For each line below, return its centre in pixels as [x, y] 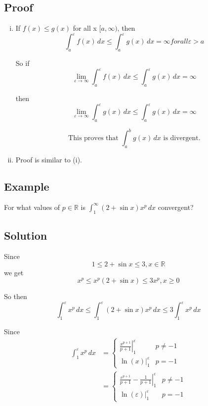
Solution [26, 235]
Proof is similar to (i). [49, 160]
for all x [85, 28]
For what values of [32, 207]
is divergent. [182, 138]
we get [14, 272]
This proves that [93, 138]
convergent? [176, 207]
